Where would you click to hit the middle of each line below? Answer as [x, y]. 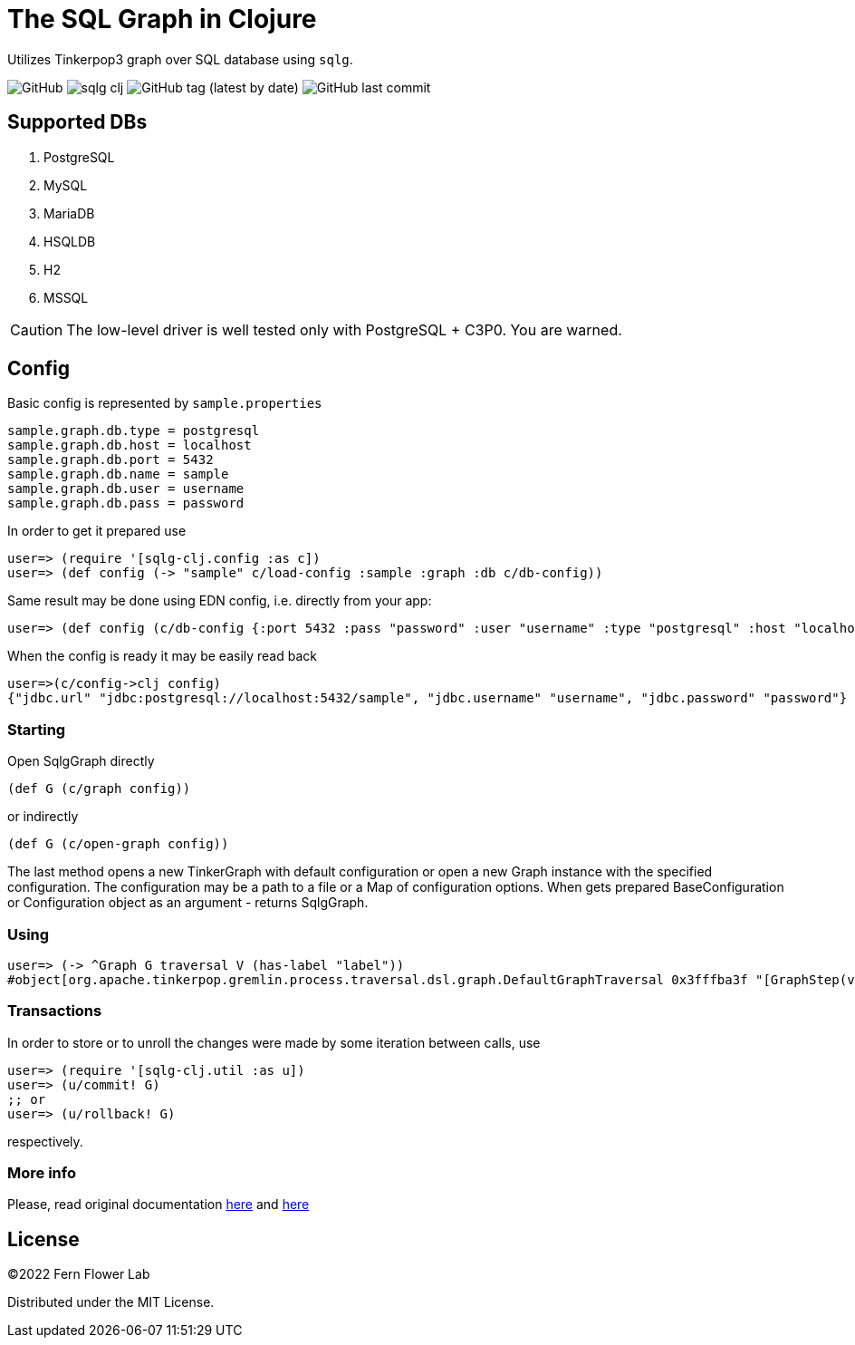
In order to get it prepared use [97, 531]
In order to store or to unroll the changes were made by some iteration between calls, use [274, 1042]
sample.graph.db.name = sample [118, 474]
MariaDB [69, 213]
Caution [37, 329]
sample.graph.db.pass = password [126, 503]
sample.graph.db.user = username [126, 489]
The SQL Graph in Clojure [162, 19]
